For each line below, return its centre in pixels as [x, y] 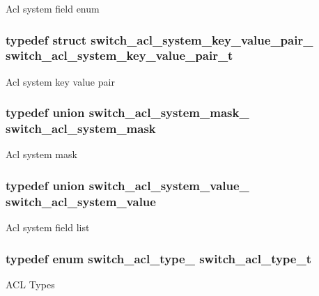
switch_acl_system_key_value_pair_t [119, 55]
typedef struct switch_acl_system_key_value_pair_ [159, 39]
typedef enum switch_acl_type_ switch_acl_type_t [159, 258]
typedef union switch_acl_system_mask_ [127, 112]
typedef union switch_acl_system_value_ [127, 185]
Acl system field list [48, 227]
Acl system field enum [53, 8]
